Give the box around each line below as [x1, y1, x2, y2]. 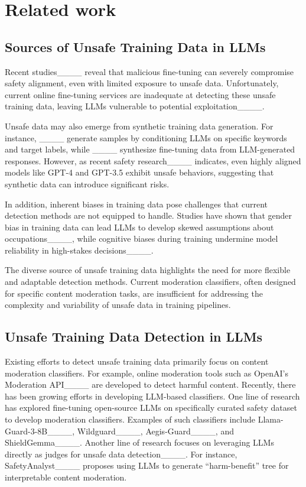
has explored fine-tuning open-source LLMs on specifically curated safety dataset [5, 401, 297, 414]
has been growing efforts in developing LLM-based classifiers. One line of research [5, 389, 300, 402]
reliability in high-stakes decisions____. [5, 243, 154, 256]
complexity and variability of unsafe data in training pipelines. [5, 298, 231, 311]
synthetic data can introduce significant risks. [5, 177, 170, 190]
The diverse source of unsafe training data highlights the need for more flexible [5, 264, 291, 276]
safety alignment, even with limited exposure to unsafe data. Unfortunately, [5, 77, 279, 89]
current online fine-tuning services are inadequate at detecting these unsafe [5, 88, 276, 100]
